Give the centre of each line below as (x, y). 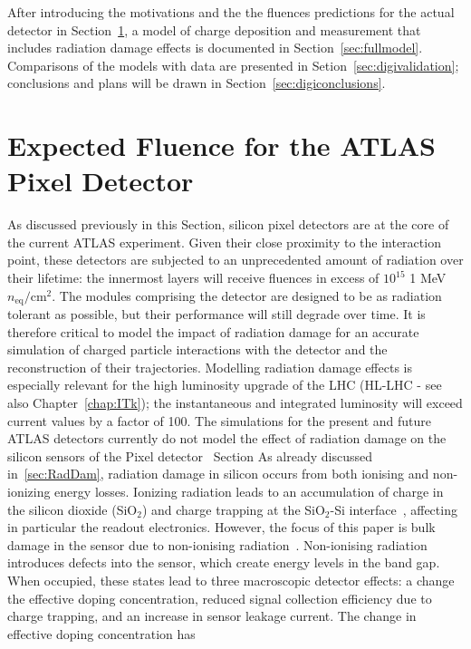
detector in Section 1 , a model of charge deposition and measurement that (214, 29)
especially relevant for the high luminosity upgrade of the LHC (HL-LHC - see (225, 385)
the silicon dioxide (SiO (72, 509)
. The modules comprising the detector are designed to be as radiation (247, 295)
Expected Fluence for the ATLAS (221, 145)
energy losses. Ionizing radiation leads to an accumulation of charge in (249, 492)
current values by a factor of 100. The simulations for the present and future (219, 420)
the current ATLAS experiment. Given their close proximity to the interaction (224, 242)
